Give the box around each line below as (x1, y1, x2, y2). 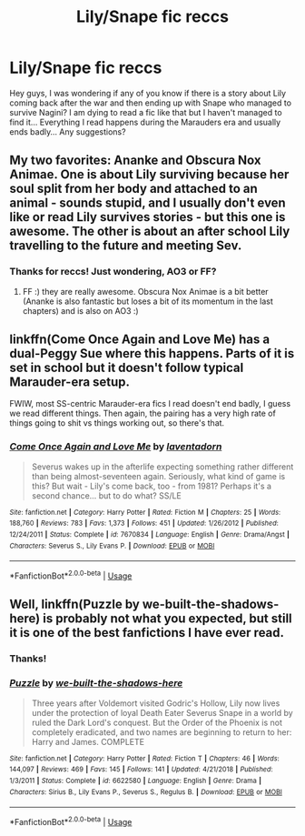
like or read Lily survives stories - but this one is (9, 209, 286, 225)
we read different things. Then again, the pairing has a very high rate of (9, 408, 277, 419)
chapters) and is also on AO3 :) (22, 305, 139, 316)
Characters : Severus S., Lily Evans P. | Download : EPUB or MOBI (9, 541, 215, 550)
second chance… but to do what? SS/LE (31, 489, 182, 501)
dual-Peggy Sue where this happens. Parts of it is (9, 346, 295, 361)
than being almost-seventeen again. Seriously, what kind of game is (31, 470, 286, 481)
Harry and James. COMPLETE (31, 736, 145, 747)
